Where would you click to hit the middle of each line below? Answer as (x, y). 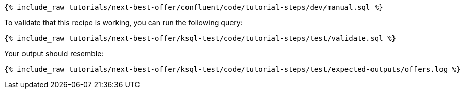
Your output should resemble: (54, 54)
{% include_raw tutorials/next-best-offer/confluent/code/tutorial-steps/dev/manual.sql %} (194, 7)
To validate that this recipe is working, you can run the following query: (123, 23)
